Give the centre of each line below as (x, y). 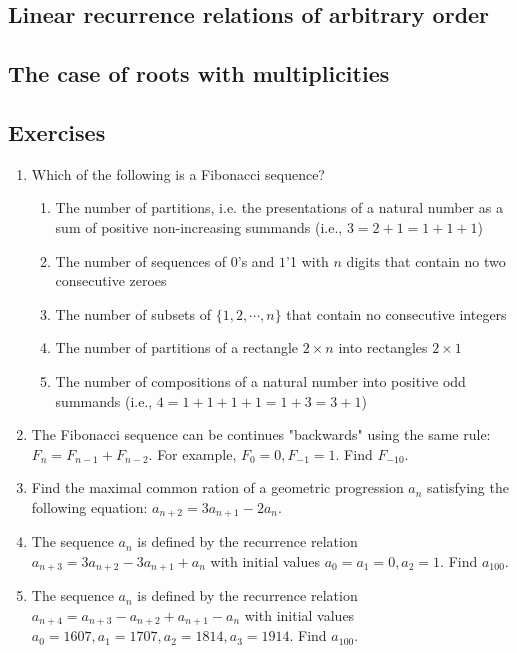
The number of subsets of (133, 313)
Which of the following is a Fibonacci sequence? (178, 173)
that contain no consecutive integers (396, 313)
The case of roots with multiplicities (199, 73)
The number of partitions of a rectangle (177, 347)
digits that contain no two (426, 260)
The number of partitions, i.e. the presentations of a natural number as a (279, 207)
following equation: (89, 506)
